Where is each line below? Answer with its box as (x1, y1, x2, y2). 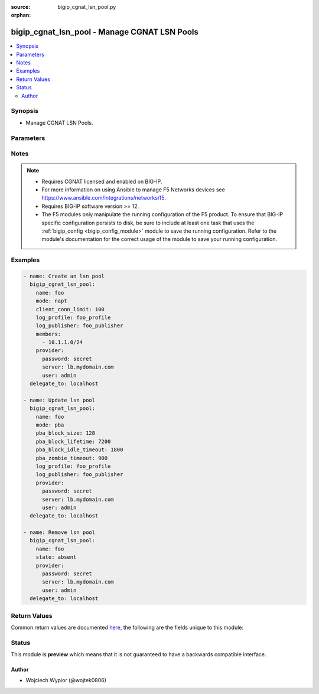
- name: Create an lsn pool (23, 272, 105, 279)
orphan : (11, 12, 31, 19)
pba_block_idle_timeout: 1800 (35, 447, 123, 453)
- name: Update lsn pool (23, 396, 96, 403)
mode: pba (35, 422, 64, 428)
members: (35, 331, 61, 337)
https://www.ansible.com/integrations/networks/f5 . (41, 194, 167, 201)
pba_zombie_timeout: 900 (35, 455, 108, 461)
